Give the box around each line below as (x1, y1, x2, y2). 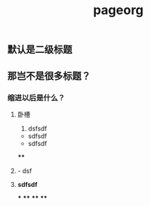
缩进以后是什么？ (7, 92, 65, 102)
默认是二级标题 (7, 44, 73, 56)
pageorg (92, 2, 144, 18)
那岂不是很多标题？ (7, 70, 91, 82)
